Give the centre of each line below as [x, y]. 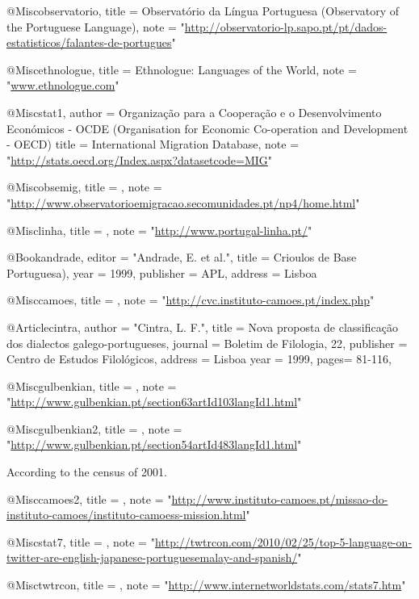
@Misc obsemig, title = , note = [84, 187]
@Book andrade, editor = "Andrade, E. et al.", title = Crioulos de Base [182, 257]
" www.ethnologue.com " [63, 85]
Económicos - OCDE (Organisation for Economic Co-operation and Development [207, 128]
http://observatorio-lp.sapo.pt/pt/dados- [286, 26]
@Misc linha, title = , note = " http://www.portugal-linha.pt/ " [159, 230]
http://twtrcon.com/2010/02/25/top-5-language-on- [283, 541]
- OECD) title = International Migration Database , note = [153, 144]
